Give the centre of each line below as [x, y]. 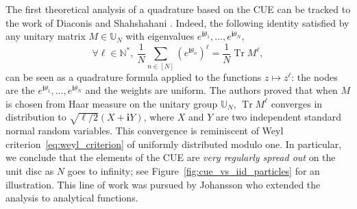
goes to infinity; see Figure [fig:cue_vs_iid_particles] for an [194, 170]
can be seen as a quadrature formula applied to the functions [134, 76]
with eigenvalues [160, 36]
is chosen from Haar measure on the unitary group [112, 103]
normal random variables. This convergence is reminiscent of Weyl [145, 131]
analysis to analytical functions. [72, 198]
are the [20, 90]
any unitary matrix [46, 36]
